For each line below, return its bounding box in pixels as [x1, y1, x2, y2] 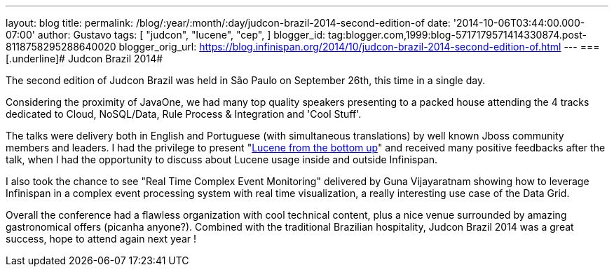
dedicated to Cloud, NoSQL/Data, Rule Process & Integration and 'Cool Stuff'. [6, 108, 362, 120]
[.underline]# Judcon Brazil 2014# [6, 53, 163, 64]
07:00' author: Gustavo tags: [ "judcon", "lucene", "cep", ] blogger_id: [6, 29, 326, 41]
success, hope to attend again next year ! [6, 233, 196, 245]
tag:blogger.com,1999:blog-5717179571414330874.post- [327, 29, 587, 41]
